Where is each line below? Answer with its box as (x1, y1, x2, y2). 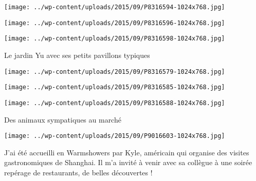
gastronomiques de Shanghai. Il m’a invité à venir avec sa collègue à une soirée (4, 157, 252, 168)
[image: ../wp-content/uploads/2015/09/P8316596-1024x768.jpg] (4, 19, 225, 27)
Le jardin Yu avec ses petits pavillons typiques (4, 49, 150, 60)
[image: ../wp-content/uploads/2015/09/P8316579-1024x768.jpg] (4, 68, 225, 75)
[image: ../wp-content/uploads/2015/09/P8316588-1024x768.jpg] (4, 99, 225, 107)
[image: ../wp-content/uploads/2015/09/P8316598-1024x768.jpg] (4, 35, 225, 43)
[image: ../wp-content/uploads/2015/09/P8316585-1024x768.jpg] (4, 84, 225, 91)
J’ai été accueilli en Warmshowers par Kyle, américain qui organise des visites (4, 147, 249, 157)
